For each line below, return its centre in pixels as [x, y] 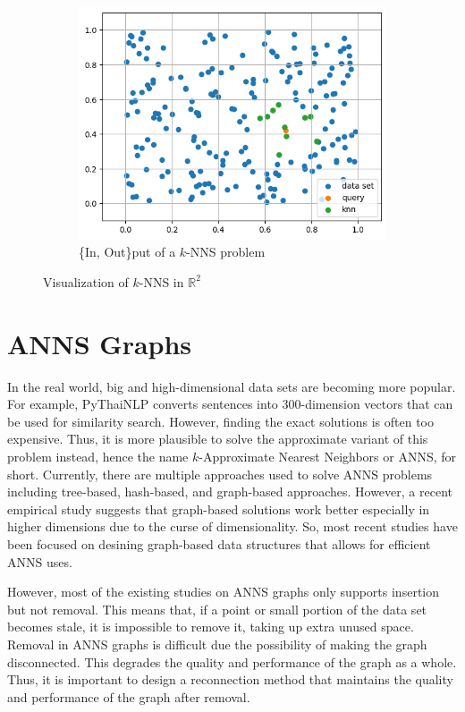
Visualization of [86, 281]
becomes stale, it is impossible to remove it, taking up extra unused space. [211, 627]
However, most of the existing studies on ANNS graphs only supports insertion [223, 592]
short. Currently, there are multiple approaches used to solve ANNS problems [220, 474]
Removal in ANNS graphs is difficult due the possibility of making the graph [217, 644]
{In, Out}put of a [127, 252]
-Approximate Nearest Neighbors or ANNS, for [328, 456]
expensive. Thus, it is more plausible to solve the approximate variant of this [218, 439]
